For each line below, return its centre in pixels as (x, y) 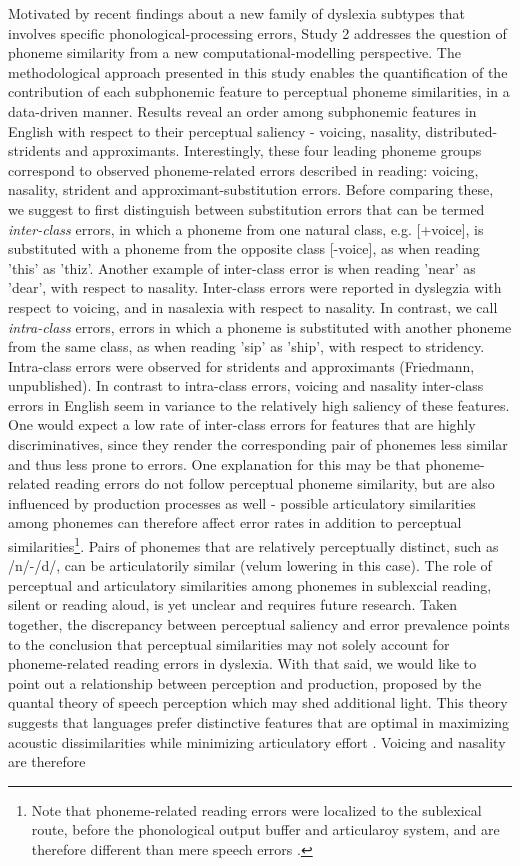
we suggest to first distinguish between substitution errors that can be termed (246, 208)
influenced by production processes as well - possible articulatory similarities (242, 502)
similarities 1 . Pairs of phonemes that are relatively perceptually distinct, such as (253, 544)
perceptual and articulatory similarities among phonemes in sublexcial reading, (250, 584)
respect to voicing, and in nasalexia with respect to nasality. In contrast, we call (253, 306)
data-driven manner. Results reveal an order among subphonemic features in (242, 110)
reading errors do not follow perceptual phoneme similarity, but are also (274, 483)
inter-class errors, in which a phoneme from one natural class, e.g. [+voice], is (246, 228)
